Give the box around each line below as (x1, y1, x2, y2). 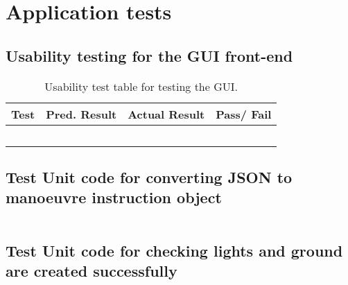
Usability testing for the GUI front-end (6, 44, 293, 66)
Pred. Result (46, 105, 117, 122)
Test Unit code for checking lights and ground (6, 239, 343, 261)
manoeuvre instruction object (6, 187, 222, 208)
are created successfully (6, 259, 177, 281)
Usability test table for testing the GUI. (44, 78, 238, 94)
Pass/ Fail (216, 105, 272, 122)
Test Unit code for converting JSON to (6, 166, 293, 187)
